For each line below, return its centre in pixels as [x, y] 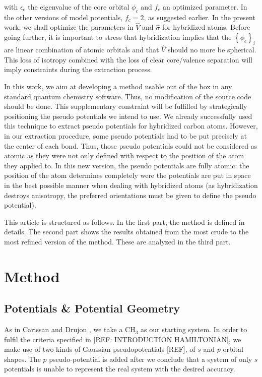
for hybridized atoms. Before [206, 27]
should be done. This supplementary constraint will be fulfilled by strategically [126, 106]
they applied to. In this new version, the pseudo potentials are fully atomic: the [127, 165]
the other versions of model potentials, [63, 17]
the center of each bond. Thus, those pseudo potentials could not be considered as [131, 145]
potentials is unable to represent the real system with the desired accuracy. [120, 369]
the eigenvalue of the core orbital [79, 7]
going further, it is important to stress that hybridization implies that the [118, 37]
